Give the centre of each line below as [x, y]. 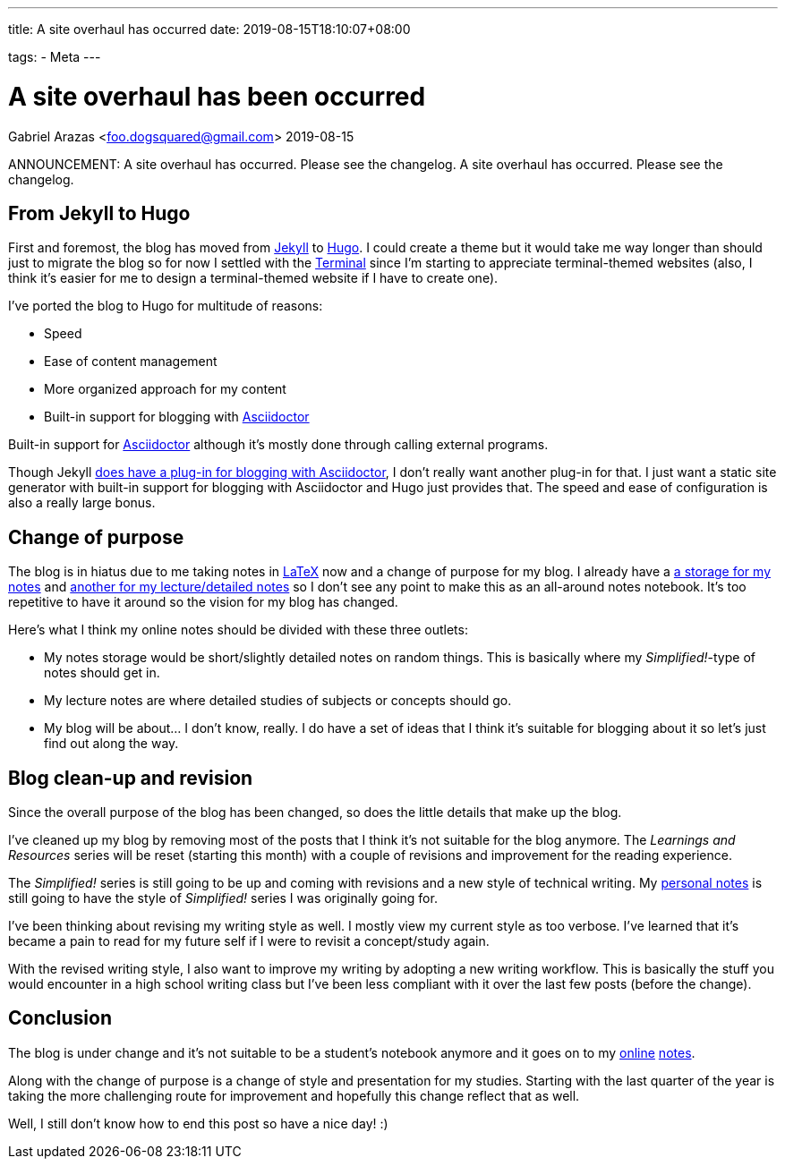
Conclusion [60, 1018]
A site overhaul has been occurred [217, 96]
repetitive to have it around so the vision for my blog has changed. [203, 602]
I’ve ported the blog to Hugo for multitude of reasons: [166, 306]
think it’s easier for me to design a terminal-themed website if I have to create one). [253, 278]
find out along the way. [111, 744]
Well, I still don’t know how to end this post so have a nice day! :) [198, 1123]
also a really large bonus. [82, 503]
